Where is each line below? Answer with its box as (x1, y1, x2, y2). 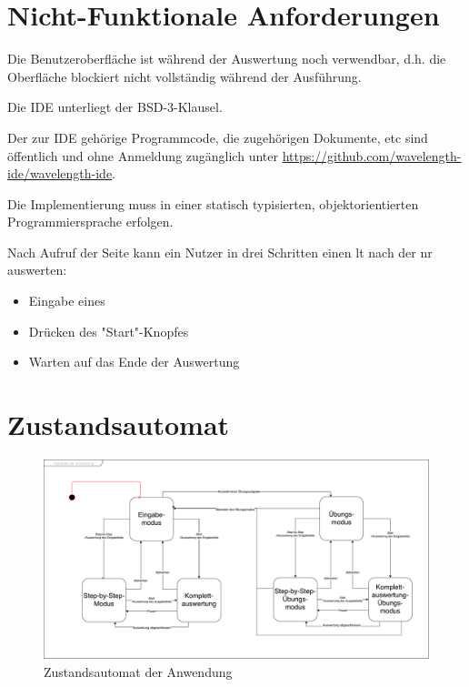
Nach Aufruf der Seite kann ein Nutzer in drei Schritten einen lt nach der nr (7, 242, 433, 261)
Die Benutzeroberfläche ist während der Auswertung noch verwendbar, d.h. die (7, 49, 446, 68)
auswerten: (7, 260, 67, 279)
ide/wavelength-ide (7, 164, 113, 183)
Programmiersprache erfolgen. (7, 212, 174, 231)
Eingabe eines (28, 291, 105, 310)
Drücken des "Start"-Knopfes (28, 321, 189, 340)
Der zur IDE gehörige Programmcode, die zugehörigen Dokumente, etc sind (7, 127, 428, 146)
